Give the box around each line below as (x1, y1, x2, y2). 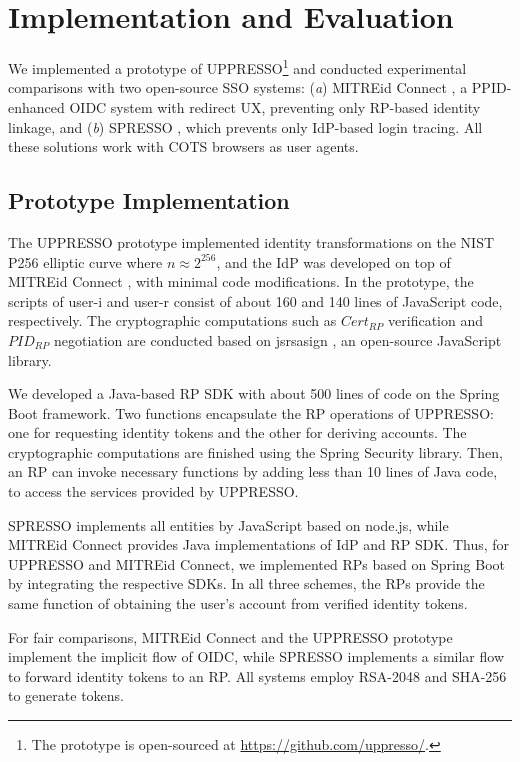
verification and (388, 310, 483, 331)
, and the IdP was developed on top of (216, 251, 451, 272)
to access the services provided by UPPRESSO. (8, 481, 299, 502)
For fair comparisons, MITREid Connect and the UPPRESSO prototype (8, 626, 453, 647)
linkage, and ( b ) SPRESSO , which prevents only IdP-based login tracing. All (8, 116, 483, 137)
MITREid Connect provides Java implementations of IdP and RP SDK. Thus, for (8, 534, 510, 555)
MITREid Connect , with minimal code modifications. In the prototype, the (8, 271, 474, 292)
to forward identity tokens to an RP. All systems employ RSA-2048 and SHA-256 (8, 665, 507, 686)
